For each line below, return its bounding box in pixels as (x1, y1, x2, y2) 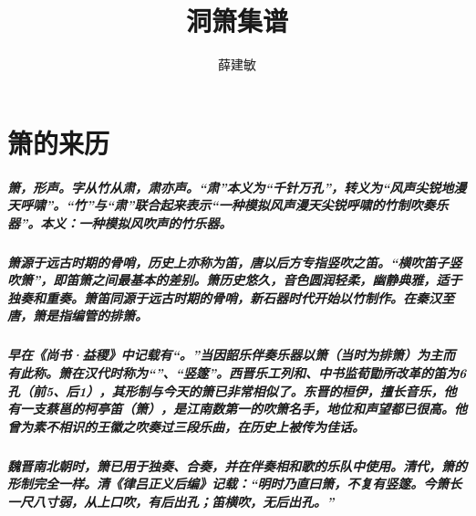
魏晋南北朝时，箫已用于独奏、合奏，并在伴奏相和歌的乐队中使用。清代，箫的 (7, 456, 467, 475)
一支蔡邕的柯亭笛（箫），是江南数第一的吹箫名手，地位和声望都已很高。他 (19, 399, 467, 418)
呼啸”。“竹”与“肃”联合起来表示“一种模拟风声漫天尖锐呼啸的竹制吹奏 (19, 195, 436, 215)
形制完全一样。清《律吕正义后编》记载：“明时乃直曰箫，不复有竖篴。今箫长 (7, 474, 462, 493)
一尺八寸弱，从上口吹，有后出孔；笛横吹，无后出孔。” (7, 491, 335, 511)
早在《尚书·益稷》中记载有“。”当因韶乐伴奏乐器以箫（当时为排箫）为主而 (7, 345, 455, 364)
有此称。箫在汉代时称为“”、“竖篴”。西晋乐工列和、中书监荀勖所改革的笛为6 (7, 363, 467, 382)
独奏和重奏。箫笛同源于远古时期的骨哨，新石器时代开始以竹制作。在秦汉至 (7, 288, 454, 307)
